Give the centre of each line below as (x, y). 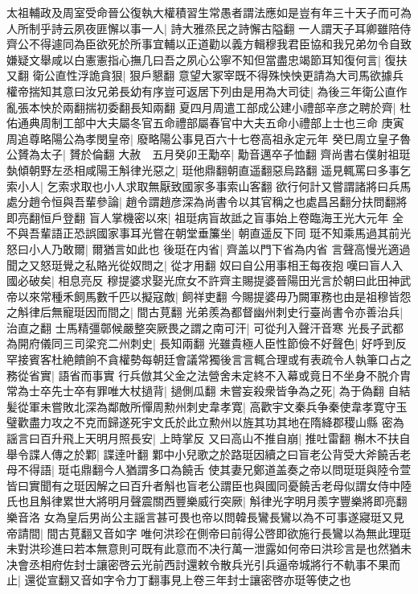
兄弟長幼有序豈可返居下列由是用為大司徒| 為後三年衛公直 (246, 91)
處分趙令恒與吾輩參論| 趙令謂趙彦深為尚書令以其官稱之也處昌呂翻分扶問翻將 (207, 202)
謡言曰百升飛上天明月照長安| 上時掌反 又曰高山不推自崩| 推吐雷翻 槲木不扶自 (209, 438)
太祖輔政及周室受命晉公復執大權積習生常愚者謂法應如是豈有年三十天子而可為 (209, 12)
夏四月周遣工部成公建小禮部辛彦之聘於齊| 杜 (295, 107)
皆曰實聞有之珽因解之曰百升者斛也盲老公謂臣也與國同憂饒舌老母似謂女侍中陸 (209, 485)
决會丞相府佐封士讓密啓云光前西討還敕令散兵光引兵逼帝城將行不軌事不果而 (203, 564)
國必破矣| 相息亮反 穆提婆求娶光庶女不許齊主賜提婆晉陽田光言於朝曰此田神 (203, 280)
